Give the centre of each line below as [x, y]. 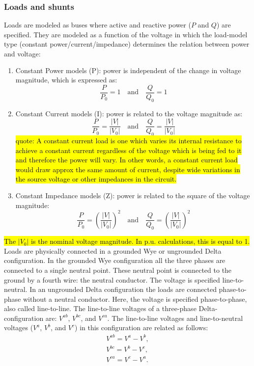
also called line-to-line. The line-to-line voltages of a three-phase [100, 308]
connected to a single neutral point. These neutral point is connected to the [118, 270]
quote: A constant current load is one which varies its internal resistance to [128, 141]
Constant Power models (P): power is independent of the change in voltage [128, 70]
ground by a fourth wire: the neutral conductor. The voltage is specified [112, 279]
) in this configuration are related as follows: [141, 327]
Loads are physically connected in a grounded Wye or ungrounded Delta [113, 250]
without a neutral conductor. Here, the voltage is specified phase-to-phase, [135, 299]
